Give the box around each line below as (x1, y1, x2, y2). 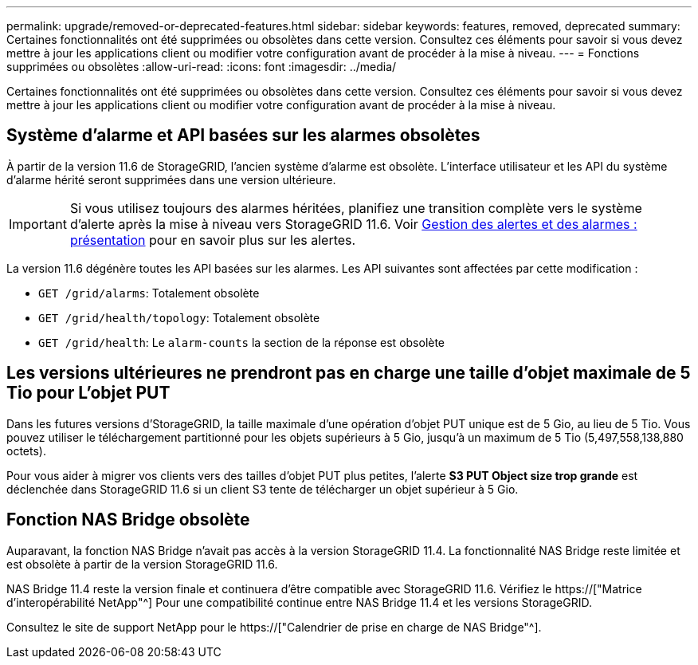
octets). (6, 443, 46, 458)
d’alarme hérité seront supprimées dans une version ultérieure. (6, 172, 336, 187)
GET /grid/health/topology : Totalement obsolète (38, 310, 320, 325)
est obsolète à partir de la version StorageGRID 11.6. (6, 557, 278, 571)
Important (9, 215, 67, 232)
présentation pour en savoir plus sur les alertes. (69, 231, 356, 248)
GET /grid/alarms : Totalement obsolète (38, 285, 260, 300)
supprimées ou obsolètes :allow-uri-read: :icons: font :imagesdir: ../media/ (6, 60, 397, 73)
